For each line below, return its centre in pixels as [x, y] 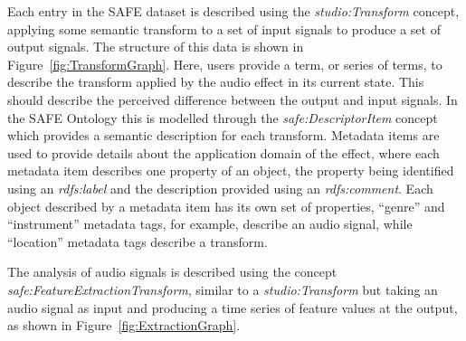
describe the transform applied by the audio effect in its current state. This [216, 82]
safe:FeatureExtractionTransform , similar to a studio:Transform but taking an [223, 289]
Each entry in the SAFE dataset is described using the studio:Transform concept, [233, 11]
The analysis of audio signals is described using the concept [172, 272]
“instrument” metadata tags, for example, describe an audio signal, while [210, 224]
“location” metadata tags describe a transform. [138, 241]
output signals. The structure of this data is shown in [156, 47]
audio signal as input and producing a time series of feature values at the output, [233, 307]
